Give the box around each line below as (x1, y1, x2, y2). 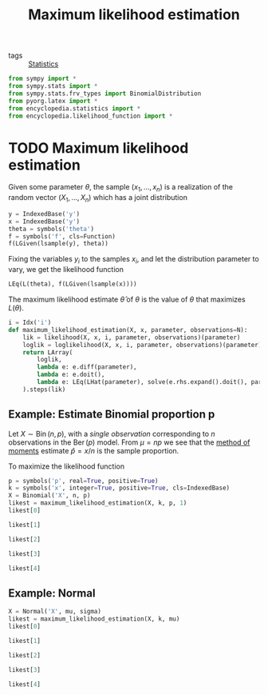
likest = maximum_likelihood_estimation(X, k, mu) (8, 615, 180, 623)
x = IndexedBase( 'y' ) (8, 218, 81, 226)
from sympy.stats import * (8, 82, 98, 90)
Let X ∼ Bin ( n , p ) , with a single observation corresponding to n (8, 429, 215, 438)
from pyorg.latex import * (8, 97, 98, 105)
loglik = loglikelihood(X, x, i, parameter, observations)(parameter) (22, 341, 262, 349)
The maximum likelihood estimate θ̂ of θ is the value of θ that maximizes (8, 294, 246, 305)
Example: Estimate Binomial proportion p (8, 408, 215, 421)
